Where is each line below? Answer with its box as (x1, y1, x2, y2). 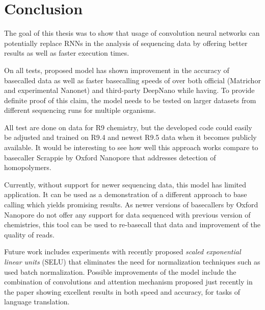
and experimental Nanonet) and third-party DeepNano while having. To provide (4, 85, 255, 96)
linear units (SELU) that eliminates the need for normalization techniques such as (4, 256, 260, 267)
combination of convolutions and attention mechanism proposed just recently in (4, 276, 253, 287)
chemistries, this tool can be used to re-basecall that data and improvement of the (4, 219, 260, 230)
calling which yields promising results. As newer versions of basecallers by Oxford (4, 199, 258, 210)
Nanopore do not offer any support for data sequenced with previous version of (4, 209, 251, 220)
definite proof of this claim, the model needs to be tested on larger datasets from (4, 94, 256, 105)
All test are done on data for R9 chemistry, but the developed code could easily (4, 122, 252, 132)
